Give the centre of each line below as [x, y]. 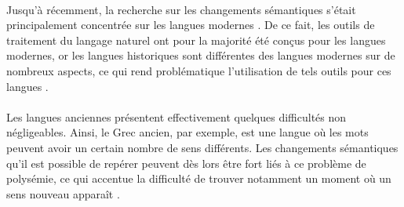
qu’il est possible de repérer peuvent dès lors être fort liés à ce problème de [186, 163]
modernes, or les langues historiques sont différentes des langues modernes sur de [201, 55]
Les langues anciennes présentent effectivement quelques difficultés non [177, 116]
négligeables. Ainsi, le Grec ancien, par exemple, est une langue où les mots [187, 132]
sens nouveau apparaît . [63, 193]
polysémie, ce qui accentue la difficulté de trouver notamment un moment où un [199, 178]
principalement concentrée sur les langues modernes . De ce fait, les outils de [191, 25]
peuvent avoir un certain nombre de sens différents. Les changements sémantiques [202, 147]
